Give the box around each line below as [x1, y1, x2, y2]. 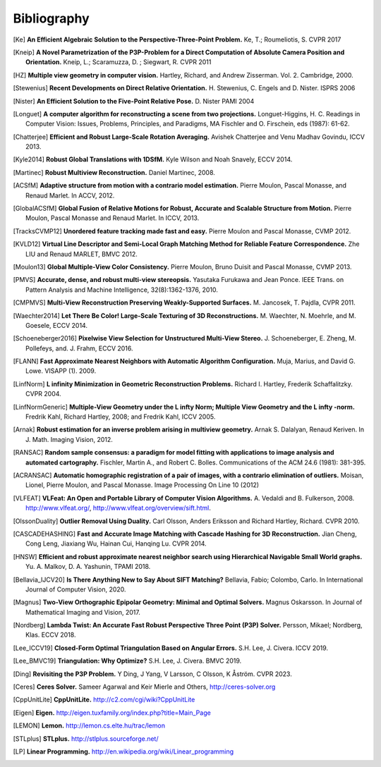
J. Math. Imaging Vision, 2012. [25, 435, 113, 443]
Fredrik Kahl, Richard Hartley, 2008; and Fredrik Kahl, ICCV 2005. [25, 412, 216, 421]
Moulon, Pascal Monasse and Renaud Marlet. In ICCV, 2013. [25, 214, 200, 222]
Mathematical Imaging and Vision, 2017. [25, 608, 140, 616]
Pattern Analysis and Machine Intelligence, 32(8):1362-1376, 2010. [25, 286, 218, 294]
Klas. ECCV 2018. [25, 631, 76, 639]
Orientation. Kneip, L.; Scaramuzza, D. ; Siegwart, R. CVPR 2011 [25, 58, 212, 66]
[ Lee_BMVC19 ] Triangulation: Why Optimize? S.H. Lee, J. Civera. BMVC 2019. [13, 656, 242, 665]
